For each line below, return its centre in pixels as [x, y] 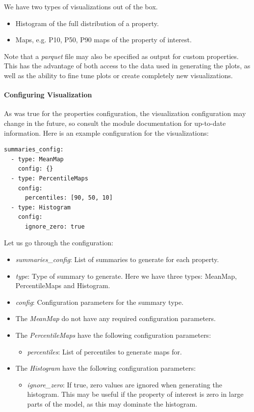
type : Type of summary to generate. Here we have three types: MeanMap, [126, 276]
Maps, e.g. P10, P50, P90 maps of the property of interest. [103, 40]
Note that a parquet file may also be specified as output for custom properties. [121, 56]
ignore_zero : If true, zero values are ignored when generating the [125, 384]
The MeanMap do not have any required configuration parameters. [115, 318]
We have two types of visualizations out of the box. [81, 6]
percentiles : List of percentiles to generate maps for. [104, 351]
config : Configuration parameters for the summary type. [100, 302]
